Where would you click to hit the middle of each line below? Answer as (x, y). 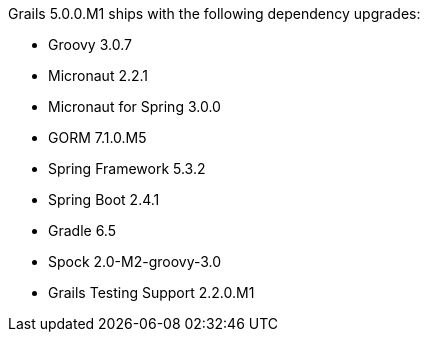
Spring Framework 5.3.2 (127, 168)
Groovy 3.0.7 (90, 44)
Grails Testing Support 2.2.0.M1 (151, 292)
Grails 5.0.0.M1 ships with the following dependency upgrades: (214, 13)
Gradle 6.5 (82, 230)
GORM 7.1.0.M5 (97, 137)
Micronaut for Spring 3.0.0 (134, 106)
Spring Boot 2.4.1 (104, 199)
